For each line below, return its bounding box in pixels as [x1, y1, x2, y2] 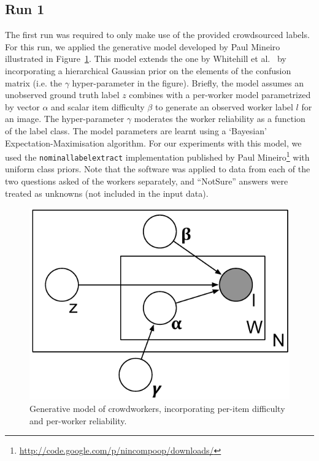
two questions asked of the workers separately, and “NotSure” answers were [5, 175, 288, 188]
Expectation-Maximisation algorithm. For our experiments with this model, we [5, 136, 302, 149]
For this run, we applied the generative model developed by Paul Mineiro [5, 40, 280, 53]
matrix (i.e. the [5, 76, 62, 89]
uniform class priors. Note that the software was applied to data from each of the [5, 162, 310, 175]
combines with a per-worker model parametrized [129, 88, 311, 101]
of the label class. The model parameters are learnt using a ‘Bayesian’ [5, 124, 267, 137]
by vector [5, 100, 40, 113]
